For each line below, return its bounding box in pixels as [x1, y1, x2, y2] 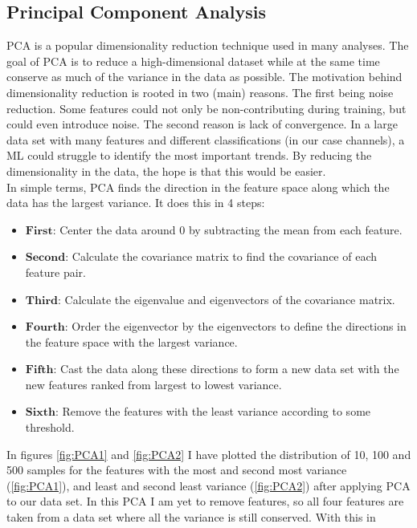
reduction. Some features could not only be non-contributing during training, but [6, 100, 407, 116]
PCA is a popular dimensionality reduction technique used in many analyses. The [6, 37, 409, 54]
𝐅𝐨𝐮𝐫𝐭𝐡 [25, 322, 65, 334]
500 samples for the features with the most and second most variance [6, 461, 347, 478]
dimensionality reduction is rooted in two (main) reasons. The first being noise [6, 83, 394, 100]
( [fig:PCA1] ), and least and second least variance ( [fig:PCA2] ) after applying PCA [6, 477, 411, 493]
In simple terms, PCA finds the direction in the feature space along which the [6, 178, 390, 195]
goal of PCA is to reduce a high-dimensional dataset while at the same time [6, 52, 380, 69]
